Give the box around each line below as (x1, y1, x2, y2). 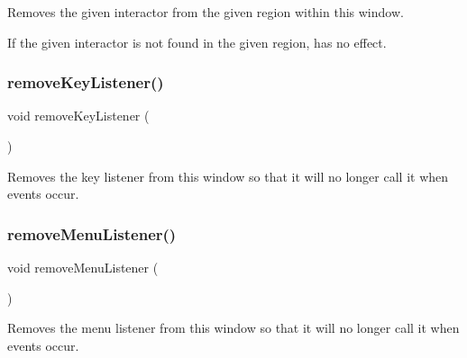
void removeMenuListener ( (7, 258, 159, 276)
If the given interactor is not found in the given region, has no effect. (7, 32, 387, 51)
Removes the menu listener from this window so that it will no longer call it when (7, 318, 460, 337)
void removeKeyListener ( (7, 106, 150, 125)
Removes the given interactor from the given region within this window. (7, 3, 404, 21)
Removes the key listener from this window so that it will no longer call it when (7, 166, 449, 185)
